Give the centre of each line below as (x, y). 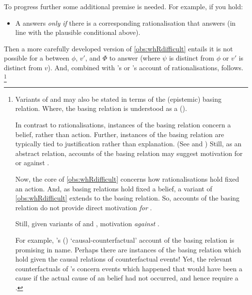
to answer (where (135, 58)
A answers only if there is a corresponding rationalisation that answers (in (126, 23)
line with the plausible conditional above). (78, 32)
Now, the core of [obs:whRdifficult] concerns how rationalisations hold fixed (127, 179)
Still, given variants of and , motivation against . (87, 224)
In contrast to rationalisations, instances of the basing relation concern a (123, 125)
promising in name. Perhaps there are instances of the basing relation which (128, 249)
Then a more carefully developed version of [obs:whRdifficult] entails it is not (118, 48)
